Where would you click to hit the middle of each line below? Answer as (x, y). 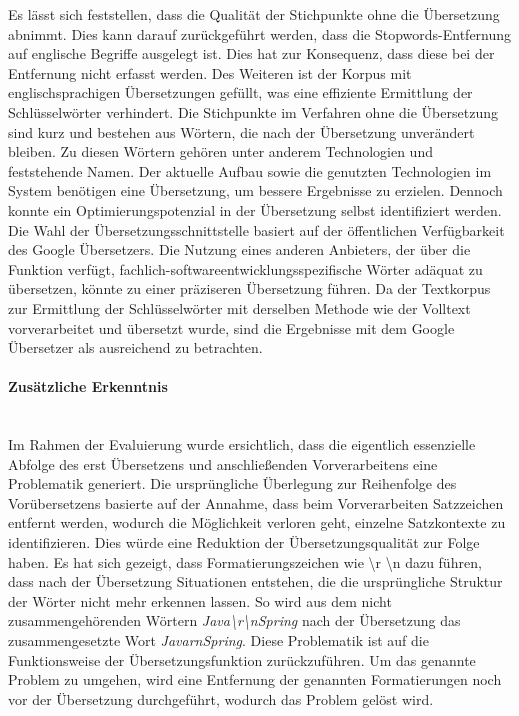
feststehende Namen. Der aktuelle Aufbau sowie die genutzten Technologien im (250, 170)
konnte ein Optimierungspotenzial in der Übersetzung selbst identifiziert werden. (255, 209)
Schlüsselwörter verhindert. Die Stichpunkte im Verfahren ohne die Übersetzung (253, 111)
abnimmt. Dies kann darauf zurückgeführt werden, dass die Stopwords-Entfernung (260, 33)
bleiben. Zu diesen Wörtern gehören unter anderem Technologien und (220, 151)
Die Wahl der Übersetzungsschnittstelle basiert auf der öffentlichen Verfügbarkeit (256, 229)
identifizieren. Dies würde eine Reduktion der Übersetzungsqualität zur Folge (244, 542)
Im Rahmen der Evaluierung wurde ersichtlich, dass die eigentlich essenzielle (242, 444)
